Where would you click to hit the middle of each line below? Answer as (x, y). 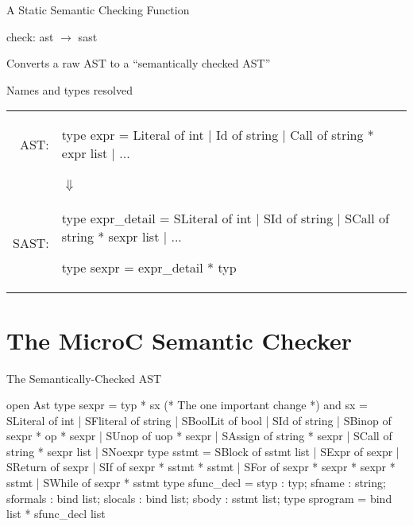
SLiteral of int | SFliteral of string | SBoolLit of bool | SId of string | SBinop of (199, 420)
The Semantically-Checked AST (84, 378)
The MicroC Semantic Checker (179, 340)
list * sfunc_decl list (56, 514)
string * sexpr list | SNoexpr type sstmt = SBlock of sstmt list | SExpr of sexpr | (203, 451)
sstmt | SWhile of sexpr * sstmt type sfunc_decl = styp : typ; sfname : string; (196, 483)
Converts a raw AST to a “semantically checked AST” (139, 63)
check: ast (30, 36)
